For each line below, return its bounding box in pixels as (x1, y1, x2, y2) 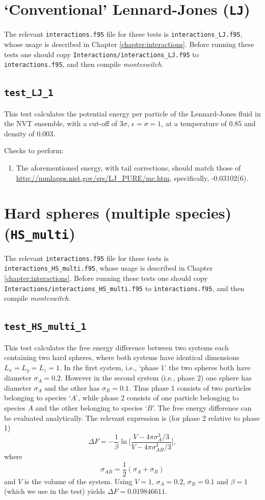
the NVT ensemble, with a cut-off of (4, 118, 118, 129)
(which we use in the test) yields (4, 486, 105, 496)
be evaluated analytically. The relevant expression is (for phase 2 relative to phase (4, 412, 260, 423)
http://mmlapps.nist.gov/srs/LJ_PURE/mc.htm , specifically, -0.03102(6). (16, 172, 249, 183)
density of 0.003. (4, 128, 56, 138)
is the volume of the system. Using (24, 475, 132, 486)
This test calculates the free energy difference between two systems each (4, 342, 229, 352)
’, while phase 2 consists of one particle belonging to (76, 392, 239, 403)
